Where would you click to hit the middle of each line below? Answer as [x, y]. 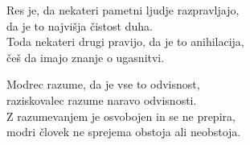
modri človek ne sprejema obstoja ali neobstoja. [124, 132]
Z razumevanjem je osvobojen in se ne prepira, [121, 116]
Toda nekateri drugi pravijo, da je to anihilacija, [125, 41]
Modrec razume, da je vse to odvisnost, [103, 84]
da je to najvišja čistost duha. [80, 25]
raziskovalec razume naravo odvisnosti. [102, 99]
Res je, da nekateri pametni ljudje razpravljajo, [123, 10]
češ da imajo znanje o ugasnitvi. [86, 57]
